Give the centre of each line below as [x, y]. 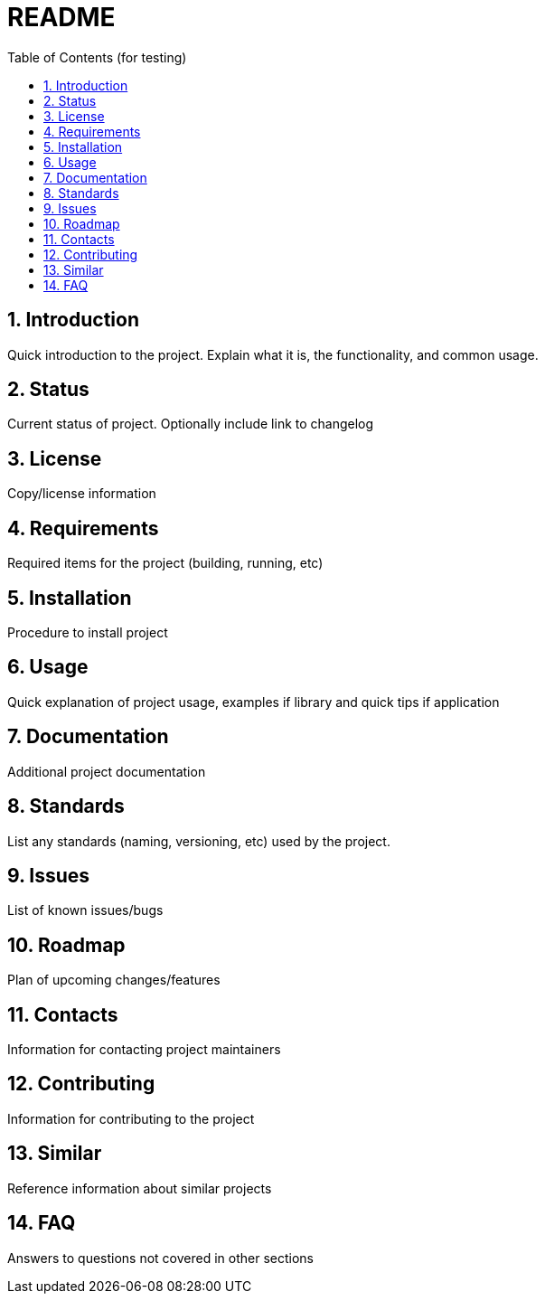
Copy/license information [82, 494]
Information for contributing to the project [131, 1118]
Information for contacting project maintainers [144, 1050]
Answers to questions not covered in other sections [160, 1258]
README [61, 17]
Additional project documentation [107, 771]
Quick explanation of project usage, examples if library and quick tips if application [254, 702]
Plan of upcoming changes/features [114, 980]
